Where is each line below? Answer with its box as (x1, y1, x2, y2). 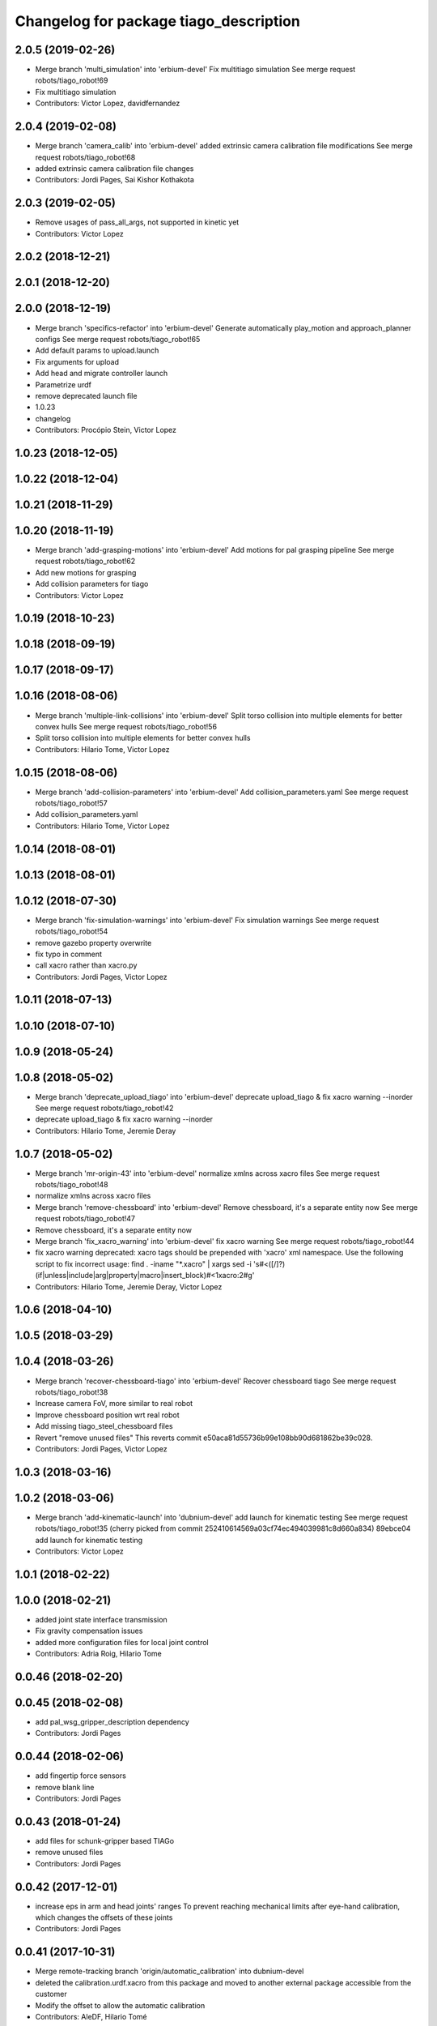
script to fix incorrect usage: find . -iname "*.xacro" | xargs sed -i (35, 1259, 252, 1268)
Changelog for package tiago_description (15, 12, 301, 30)
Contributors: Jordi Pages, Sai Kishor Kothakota (35, 175, 194, 185)
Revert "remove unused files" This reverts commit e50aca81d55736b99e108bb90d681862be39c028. (35, 1433, 373, 1443)
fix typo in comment (35, 949, 103, 959)
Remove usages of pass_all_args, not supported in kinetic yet (35, 217, 240, 227)
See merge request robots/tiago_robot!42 (35, 1103, 174, 1113)
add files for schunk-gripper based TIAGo (35, 1836, 174, 1845)
